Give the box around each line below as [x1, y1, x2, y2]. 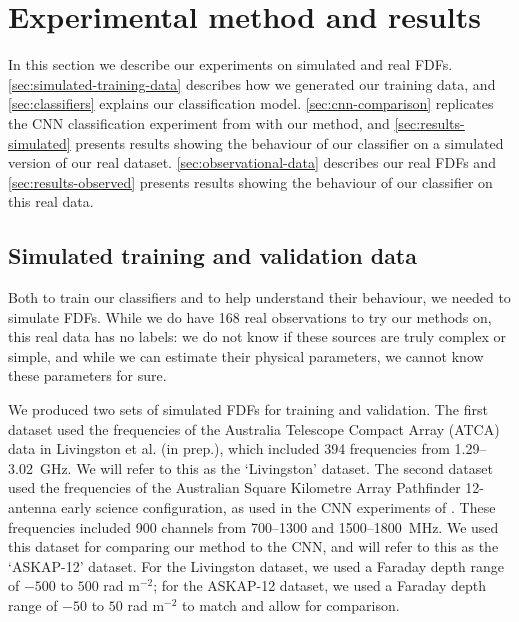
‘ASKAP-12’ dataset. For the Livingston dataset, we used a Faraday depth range [8, 555, 504, 576]
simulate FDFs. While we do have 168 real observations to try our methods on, [8, 306, 492, 327]
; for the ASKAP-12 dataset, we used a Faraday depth [153, 575, 486, 596]
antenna [8, 497, 57, 518]
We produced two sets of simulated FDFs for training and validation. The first [8, 399, 488, 420]
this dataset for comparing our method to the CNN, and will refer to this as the [8, 536, 499, 557]
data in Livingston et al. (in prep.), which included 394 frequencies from [8, 438, 450, 459]
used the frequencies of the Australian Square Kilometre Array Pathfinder [8, 477, 461, 498]
